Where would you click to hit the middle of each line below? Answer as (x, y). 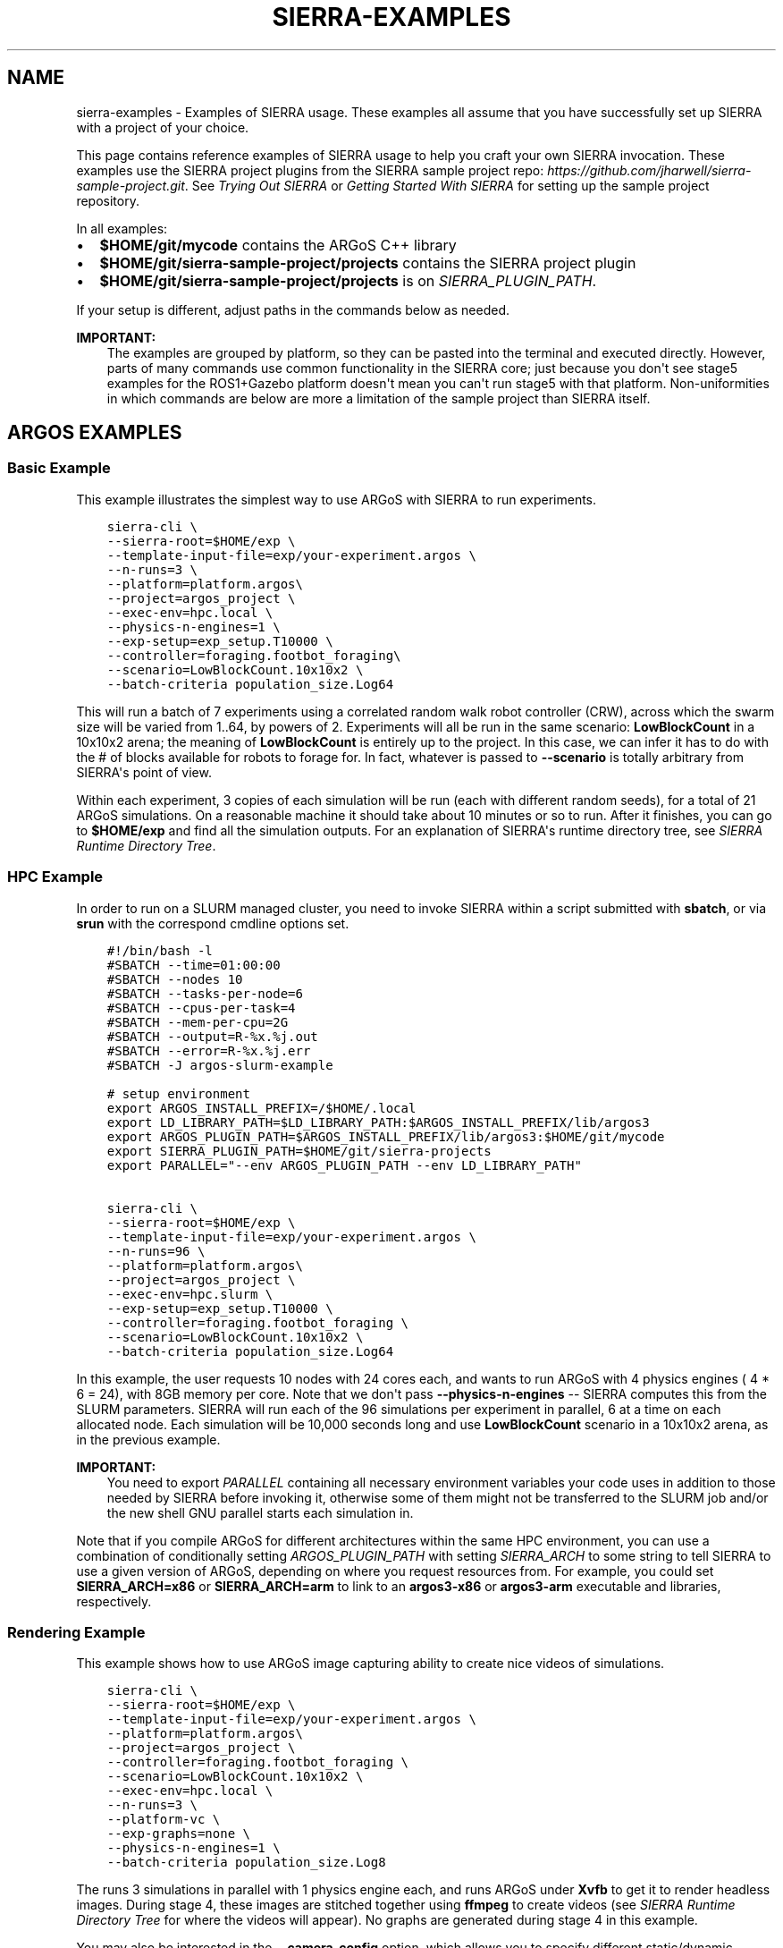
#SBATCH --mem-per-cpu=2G (198, 1022)
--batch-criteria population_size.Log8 (246, 1863)
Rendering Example (76, 1632)
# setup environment (178, 1093)
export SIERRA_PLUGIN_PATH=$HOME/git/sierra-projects (299, 1151)
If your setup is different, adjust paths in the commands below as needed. (293, 309)
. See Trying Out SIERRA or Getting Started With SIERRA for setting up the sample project (447, 185)
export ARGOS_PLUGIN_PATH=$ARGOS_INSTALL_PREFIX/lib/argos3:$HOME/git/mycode (386, 1136)
